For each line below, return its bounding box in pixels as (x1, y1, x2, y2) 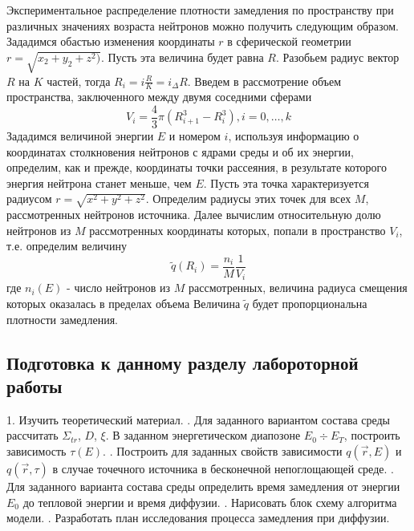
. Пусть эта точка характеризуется (203, 174, 369, 191)
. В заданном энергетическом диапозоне (105, 427, 301, 444)
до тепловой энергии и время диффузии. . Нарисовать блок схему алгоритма (22, 493, 397, 510)
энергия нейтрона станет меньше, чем (6, 174, 192, 191)
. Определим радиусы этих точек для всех (145, 190, 351, 207)
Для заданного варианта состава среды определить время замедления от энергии (6, 477, 400, 494)
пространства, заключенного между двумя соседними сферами (6, 88, 312, 105)
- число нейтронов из (67, 279, 171, 296)
